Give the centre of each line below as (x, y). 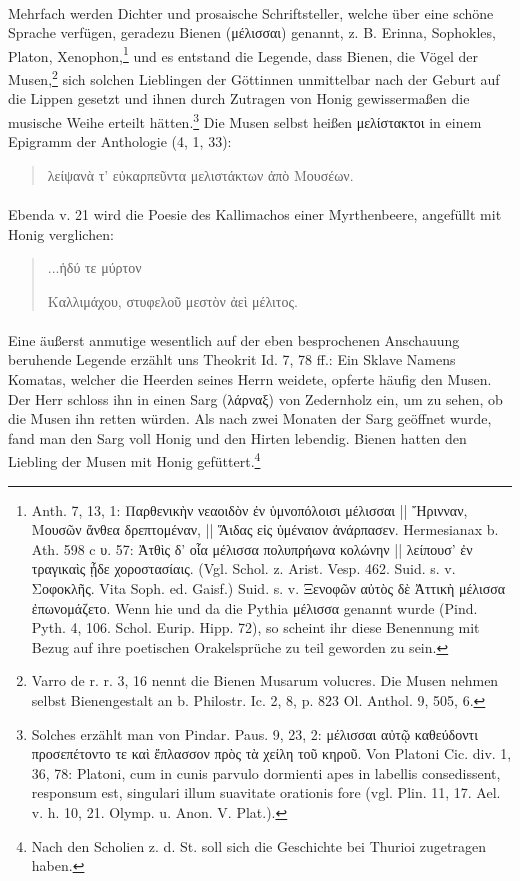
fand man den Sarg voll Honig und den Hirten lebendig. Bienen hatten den (237, 437)
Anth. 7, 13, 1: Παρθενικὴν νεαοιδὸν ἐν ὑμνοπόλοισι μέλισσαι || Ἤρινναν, (249, 509)
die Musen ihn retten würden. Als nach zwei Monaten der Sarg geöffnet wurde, (250, 418)
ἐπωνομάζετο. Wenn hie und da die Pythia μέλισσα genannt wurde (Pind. (254, 607)
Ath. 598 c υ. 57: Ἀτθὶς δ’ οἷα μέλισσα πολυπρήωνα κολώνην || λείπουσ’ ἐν (252, 548)
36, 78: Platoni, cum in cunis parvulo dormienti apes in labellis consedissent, (266, 772)
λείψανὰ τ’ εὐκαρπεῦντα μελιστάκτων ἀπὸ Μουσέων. (200, 174)
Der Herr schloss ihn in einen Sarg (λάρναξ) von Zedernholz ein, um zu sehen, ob (255, 398)
